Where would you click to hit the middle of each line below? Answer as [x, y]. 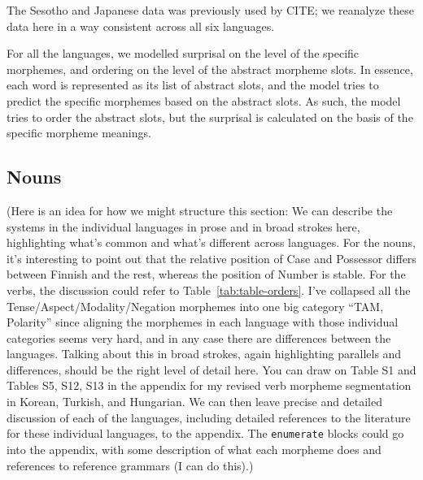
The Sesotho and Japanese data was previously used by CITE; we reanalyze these [210, 10]
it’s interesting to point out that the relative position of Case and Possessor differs [211, 258]
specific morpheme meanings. [79, 133]
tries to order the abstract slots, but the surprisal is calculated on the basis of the [210, 117]
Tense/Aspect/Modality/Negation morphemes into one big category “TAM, [195, 306]
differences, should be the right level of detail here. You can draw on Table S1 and [211, 369]
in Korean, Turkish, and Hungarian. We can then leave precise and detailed [194, 402]
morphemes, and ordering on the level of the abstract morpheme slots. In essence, [210, 69]
